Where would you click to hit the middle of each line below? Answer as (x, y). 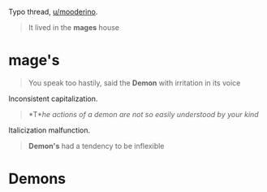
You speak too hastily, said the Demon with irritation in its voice (134, 83)
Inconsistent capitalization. (53, 98)
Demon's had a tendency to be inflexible (96, 146)
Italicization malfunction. (50, 130)
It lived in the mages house (74, 27)
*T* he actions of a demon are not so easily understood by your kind (143, 114)
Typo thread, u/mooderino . (53, 12)
